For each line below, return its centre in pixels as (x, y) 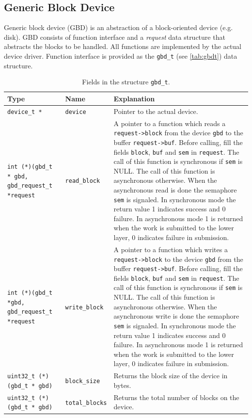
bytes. (122, 385)
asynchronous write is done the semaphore (176, 316)
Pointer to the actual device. (156, 111)
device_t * (25, 112)
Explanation (134, 98)
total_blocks (86, 403)
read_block (83, 181)
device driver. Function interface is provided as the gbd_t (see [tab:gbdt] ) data (121, 56)
